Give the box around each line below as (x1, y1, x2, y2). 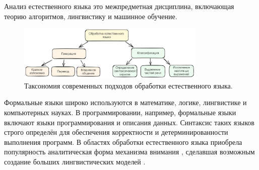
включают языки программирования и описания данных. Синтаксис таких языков (4, 117, 254, 127)
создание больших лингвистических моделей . (4, 156, 146, 166)
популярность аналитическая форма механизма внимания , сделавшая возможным (4, 146, 255, 157)
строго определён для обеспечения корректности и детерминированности (4, 127, 228, 137)
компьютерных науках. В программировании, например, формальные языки (4, 107, 236, 117)
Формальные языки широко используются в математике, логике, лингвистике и (4, 97, 247, 108)
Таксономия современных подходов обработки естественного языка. (24, 80, 233, 91)
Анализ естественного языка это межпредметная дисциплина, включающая (4, 1, 234, 11)
